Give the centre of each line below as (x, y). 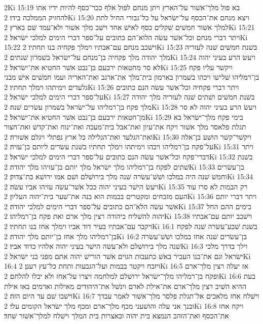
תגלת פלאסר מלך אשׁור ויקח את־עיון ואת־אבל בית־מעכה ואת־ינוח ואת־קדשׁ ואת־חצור (125, 127)
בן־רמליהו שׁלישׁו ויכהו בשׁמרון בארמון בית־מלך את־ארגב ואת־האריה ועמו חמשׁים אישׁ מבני (132, 77)
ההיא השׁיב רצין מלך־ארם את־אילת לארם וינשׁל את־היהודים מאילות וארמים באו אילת (125, 286)
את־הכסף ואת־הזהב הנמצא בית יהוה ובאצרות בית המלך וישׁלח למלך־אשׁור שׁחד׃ (117, 316)
